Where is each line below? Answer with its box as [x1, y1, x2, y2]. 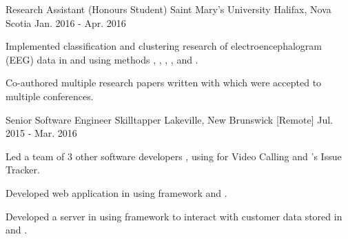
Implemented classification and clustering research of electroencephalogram [6, 39, 322, 53]
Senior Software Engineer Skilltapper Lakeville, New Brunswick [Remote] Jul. [6, 112, 333, 126]
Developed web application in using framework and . [6, 185, 227, 200]
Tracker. [6, 162, 40, 177]
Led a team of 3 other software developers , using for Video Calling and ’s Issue [6, 149, 342, 163]
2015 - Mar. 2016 [6, 126, 77, 140]
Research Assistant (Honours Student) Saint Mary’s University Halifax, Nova [6, 2, 331, 16]
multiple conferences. [6, 88, 94, 103]
